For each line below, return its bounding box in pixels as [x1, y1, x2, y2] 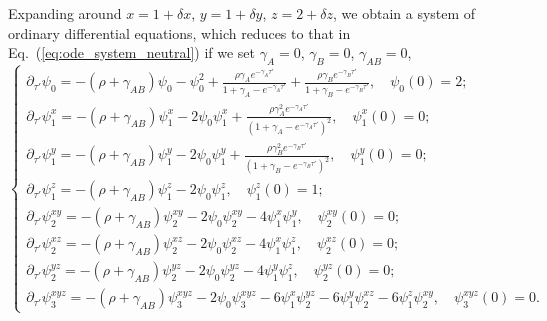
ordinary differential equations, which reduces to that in [8, 22, 351, 43]
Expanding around [8, 3, 122, 23]
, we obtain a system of [333, 3, 476, 23]
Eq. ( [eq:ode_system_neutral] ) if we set [8, 42, 256, 63]
